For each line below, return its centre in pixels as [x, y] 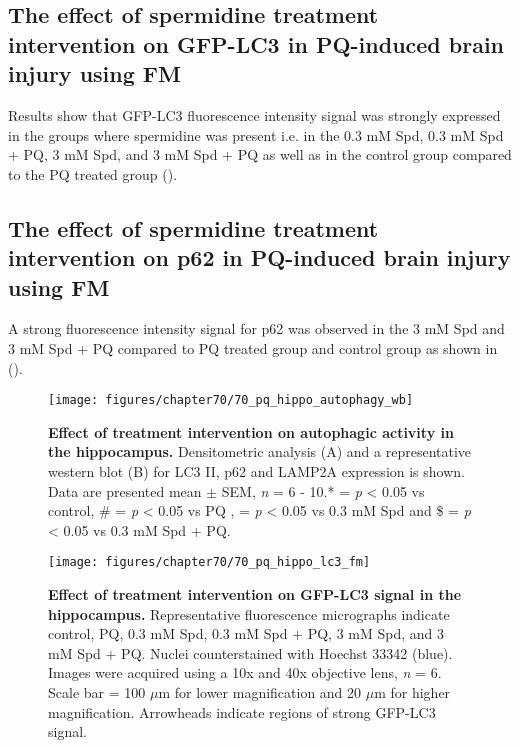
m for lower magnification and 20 [260, 691]
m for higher [412, 691]
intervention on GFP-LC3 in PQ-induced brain [256, 43]
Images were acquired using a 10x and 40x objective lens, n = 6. [245, 672]
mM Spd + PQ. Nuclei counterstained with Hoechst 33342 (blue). [250, 652]
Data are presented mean [125, 490]
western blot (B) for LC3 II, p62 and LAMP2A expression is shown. [256, 470]
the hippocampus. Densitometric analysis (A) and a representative [260, 451]
